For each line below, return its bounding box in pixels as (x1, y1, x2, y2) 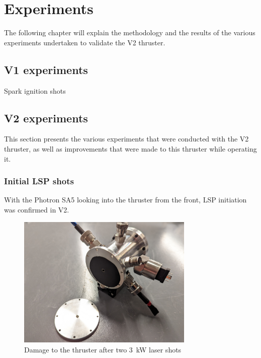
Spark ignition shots (4, 85, 66, 96)
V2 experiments (4, 110, 88, 125)
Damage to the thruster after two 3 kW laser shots (24, 344, 182, 354)
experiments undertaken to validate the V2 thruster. (4, 37, 165, 47)
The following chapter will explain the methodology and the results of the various (4, 27, 255, 38)
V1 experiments (4, 61, 88, 77)
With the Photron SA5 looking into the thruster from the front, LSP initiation (4, 194, 247, 205)
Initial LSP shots (4, 175, 74, 187)
